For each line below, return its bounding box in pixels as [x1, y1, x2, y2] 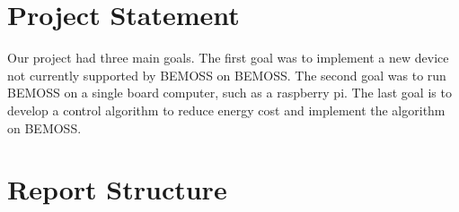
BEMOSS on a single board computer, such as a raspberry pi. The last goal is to [7, 83, 452, 102]
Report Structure [7, 171, 227, 208]
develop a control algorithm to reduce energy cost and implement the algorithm [7, 100, 446, 119]
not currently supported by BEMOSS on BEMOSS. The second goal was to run [7, 65, 446, 84]
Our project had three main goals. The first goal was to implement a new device [7, 48, 449, 67]
